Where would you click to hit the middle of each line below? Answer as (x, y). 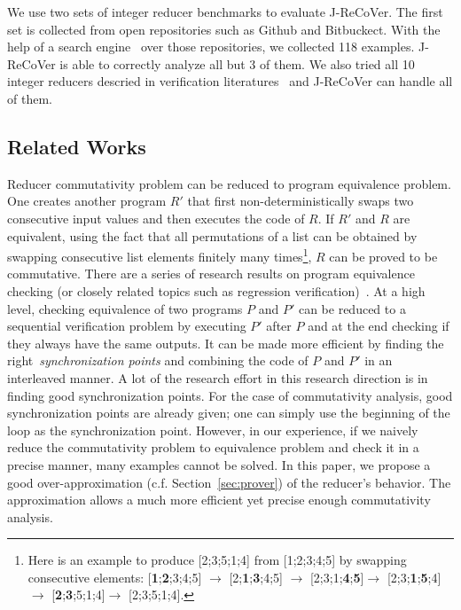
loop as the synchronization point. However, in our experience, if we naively (213, 430)
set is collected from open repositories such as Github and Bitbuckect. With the (224, 29)
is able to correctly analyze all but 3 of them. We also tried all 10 (237, 63)
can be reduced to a (352, 308)
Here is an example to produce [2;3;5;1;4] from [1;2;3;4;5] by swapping (217, 560)
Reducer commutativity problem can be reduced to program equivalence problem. (229, 183)
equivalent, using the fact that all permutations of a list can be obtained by (212, 235)
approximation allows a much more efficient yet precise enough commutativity (219, 500)
